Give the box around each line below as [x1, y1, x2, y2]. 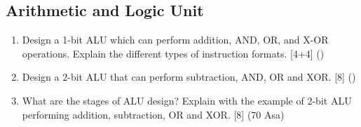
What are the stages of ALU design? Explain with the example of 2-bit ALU [22, 93, 352, 107]
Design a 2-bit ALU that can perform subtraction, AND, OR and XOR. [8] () [22, 69, 356, 84]
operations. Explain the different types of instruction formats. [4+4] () [22, 46, 325, 60]
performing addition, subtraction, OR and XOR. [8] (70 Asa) [22, 107, 285, 121]
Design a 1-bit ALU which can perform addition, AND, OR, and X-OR [22, 32, 329, 47]
